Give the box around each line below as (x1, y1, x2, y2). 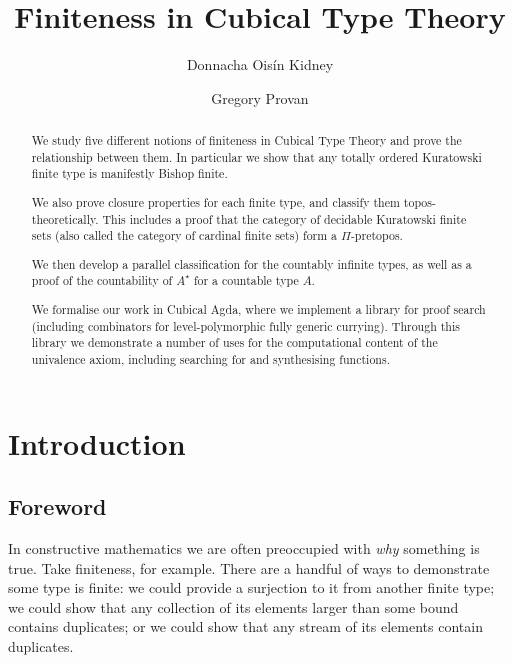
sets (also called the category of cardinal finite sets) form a (31, 227, 338, 244)
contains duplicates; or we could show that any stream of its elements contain (8, 616, 483, 637)
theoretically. (31, 210, 99, 227)
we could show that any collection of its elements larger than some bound (8, 596, 459, 617)
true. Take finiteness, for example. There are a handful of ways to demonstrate (8, 557, 490, 578)
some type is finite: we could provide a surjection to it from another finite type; (8, 577, 495, 598)
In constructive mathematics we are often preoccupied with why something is (8, 538, 480, 559)
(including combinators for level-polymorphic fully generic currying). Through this (31, 317, 460, 334)
